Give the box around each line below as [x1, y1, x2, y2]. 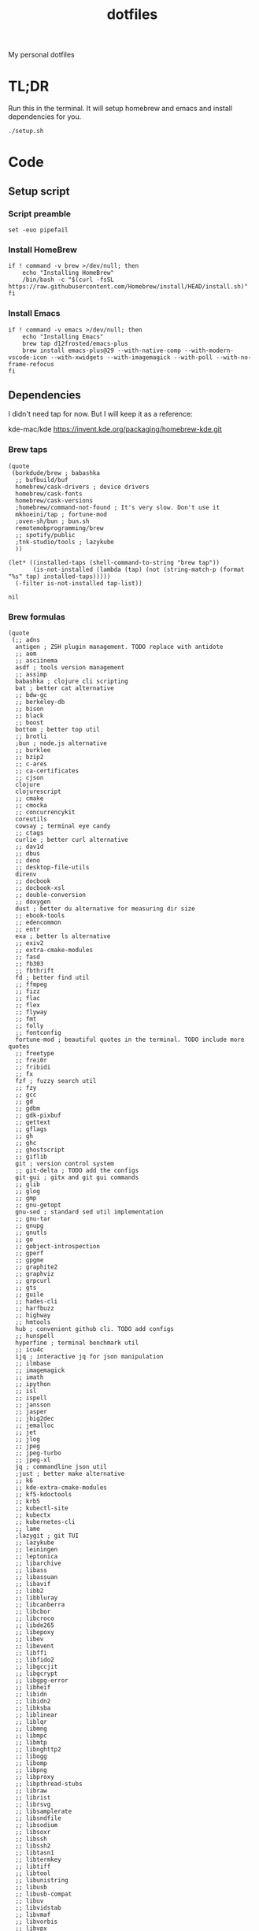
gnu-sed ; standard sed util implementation [15, 1208, 164, 1216]
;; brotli [15, 732, 47, 740]
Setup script [8, 184, 70, 198]
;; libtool [15, 1870, 51, 1877]
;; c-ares [15, 760, 47, 768]
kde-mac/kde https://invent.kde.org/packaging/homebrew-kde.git [8, 424, 222, 434]
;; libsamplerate [15, 1807, 72, 1815]
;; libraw [15, 1787, 47, 1795]
